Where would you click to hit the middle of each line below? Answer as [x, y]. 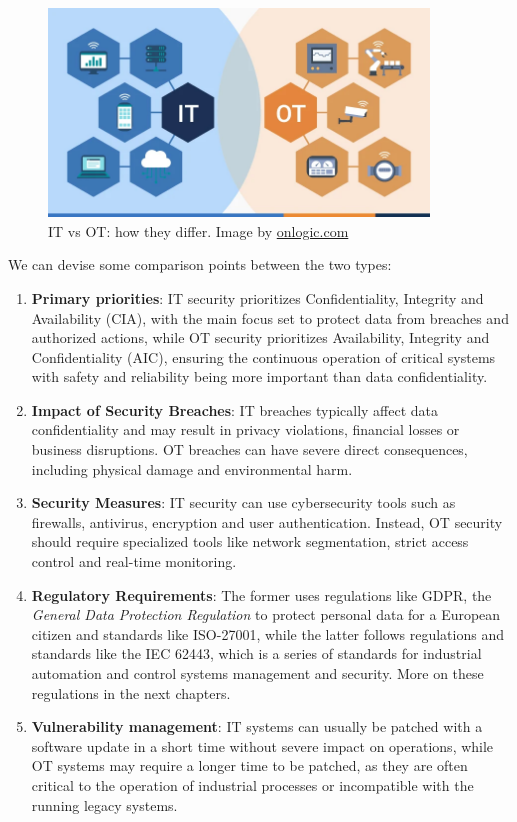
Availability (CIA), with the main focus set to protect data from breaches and [270, 317]
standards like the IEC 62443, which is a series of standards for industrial [256, 653]
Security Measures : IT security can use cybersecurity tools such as [243, 502]
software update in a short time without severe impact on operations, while [262, 745]
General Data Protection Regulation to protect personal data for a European [266, 614]
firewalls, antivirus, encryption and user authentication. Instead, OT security [267, 521]
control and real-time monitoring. [134, 561]
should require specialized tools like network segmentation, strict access [250, 541]
